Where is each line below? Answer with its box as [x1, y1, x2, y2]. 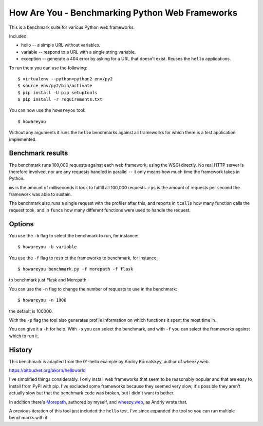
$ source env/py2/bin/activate [18, 83, 93, 89]
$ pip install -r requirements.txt [18, 97, 103, 102]
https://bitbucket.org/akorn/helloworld [9, 367, 86, 373]
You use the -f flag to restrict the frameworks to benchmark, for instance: [9, 255, 158, 261]
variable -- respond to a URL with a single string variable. [21, 49, 136, 55]
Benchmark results [9, 149, 68, 157]
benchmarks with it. [9, 415, 49, 421]
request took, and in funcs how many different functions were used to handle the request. [9, 207, 191, 213]
